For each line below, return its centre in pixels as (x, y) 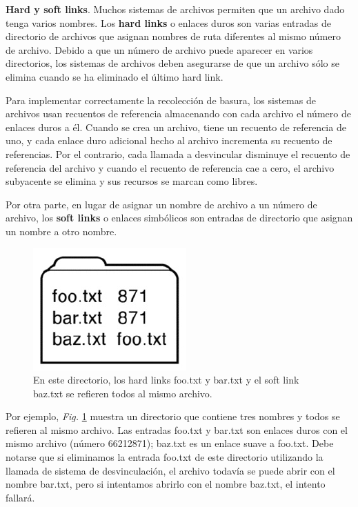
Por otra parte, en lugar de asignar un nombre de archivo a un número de (161, 204)
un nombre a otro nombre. (61, 231)
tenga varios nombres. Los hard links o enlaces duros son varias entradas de (168, 22)
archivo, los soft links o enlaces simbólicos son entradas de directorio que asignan (179, 218)
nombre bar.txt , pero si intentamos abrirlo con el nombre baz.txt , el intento (166, 484)
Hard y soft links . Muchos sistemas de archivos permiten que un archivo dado (175, 9)
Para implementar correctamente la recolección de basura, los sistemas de (161, 100)
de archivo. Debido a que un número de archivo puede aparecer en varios (159, 49)
